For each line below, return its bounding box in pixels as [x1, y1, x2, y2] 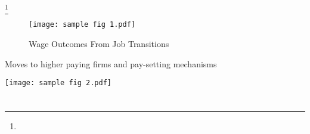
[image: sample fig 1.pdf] [29, 20, 135, 29]
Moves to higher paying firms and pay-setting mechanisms [5, 57, 217, 70]
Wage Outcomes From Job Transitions [29, 37, 169, 49]
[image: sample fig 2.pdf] [5, 79, 111, 88]
